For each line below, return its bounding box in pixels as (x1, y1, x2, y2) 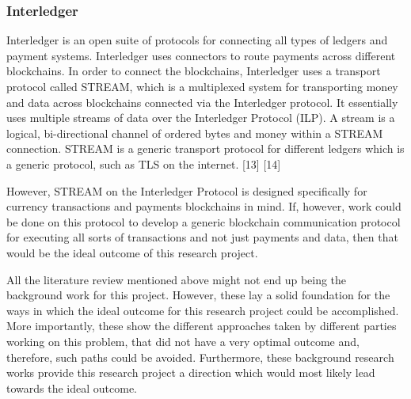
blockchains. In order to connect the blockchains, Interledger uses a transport (6, 63, 381, 79)
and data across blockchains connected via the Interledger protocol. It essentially (6, 93, 398, 110)
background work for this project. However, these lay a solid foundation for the (6, 287, 390, 303)
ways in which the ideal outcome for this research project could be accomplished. (6, 302, 399, 318)
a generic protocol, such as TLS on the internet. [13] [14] (6, 155, 281, 172)
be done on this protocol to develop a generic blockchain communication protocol (6, 213, 401, 230)
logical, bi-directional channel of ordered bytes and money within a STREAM (6, 124, 383, 141)
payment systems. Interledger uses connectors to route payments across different (6, 47, 396, 63)
